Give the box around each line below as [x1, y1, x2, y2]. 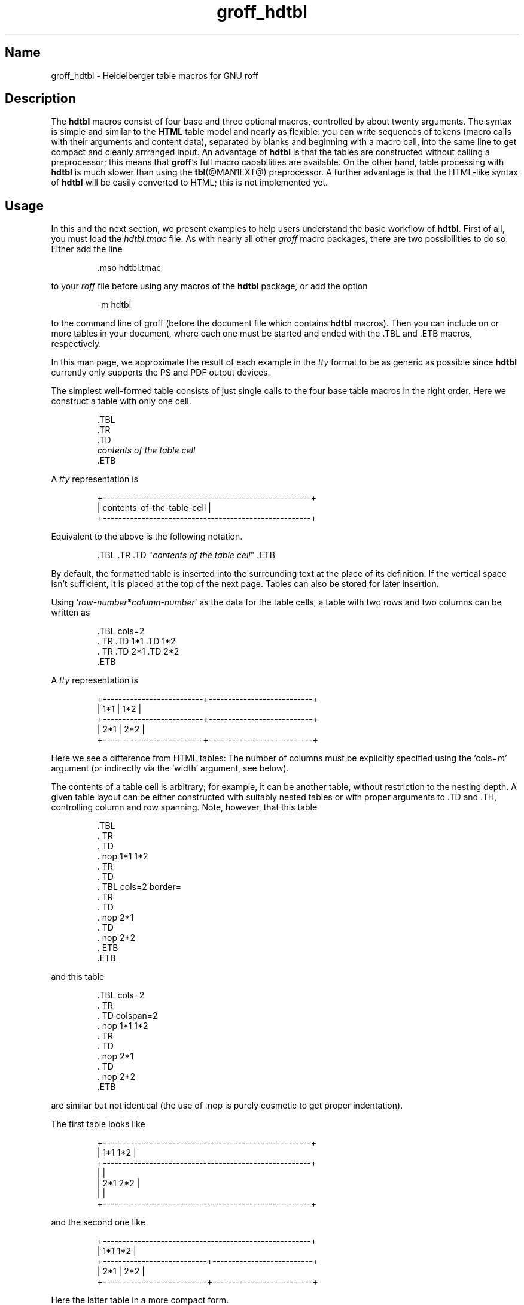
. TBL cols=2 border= [97, 882, 182, 892]
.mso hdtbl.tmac [97, 262, 162, 273]
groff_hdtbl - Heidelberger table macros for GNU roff [51, 70, 259, 81]
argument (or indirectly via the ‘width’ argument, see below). [51, 763, 289, 774]
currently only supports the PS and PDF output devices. [51, 367, 270, 378]
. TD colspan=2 [97, 1010, 158, 1021]
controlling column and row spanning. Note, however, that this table [51, 802, 318, 813]
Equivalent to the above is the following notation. [51, 531, 243, 542]
